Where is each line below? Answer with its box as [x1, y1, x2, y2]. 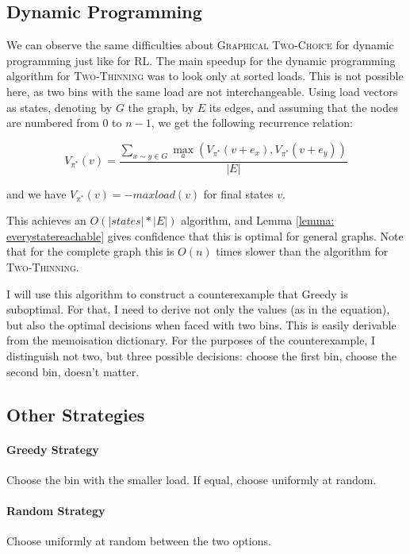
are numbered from [6, 114, 99, 131]
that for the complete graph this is [6, 243, 174, 260]
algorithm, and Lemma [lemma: [181, 212, 335, 229]
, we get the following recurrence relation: [151, 114, 353, 131]
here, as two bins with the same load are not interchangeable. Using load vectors [6, 83, 398, 99]
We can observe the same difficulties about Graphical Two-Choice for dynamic [6, 37, 394, 53]
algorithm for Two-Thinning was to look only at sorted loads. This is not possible [6, 67, 404, 84]
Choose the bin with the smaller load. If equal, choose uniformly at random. [6, 471, 377, 487]
